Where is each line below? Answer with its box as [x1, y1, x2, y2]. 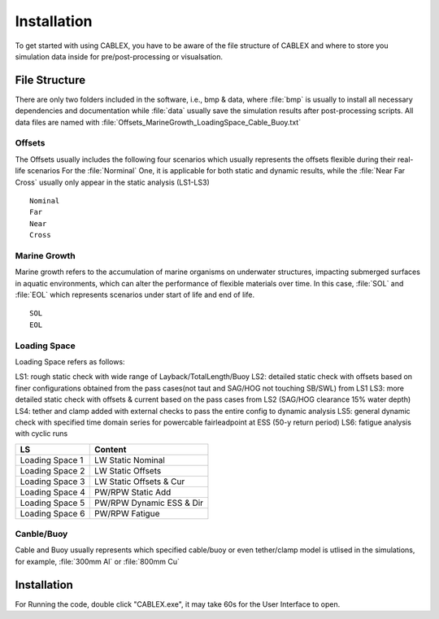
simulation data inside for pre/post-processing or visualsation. [15, 51, 224, 61]
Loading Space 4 [20, 486, 85, 498]
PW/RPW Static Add [93, 486, 172, 498]
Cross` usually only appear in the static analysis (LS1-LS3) [15, 177, 211, 187]
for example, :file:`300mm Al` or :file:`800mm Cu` [15, 556, 180, 566]
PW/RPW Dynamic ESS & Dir [93, 497, 203, 508]
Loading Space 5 [20, 497, 85, 508]
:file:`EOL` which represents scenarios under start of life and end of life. [15, 290, 255, 300]
